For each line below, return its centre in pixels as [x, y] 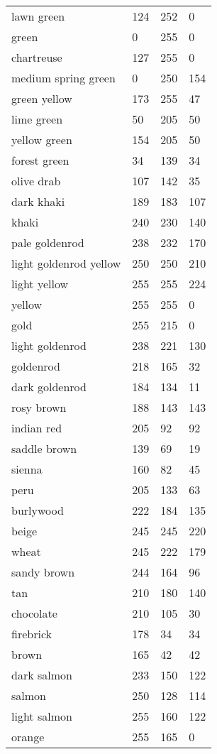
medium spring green [63, 78]
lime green [37, 119]
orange [28, 737]
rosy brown [39, 407]
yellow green [42, 140]
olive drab [36, 181]
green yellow [42, 98]
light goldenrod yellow [66, 263]
